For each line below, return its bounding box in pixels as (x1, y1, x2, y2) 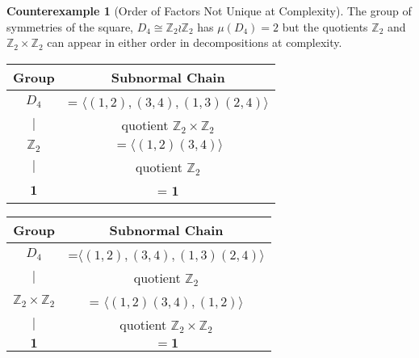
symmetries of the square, (6, 18, 134, 35)
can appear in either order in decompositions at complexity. (47, 34, 342, 51)
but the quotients (282, 18, 368, 35)
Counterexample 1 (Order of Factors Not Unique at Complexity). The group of (6, 2, 412, 19)
